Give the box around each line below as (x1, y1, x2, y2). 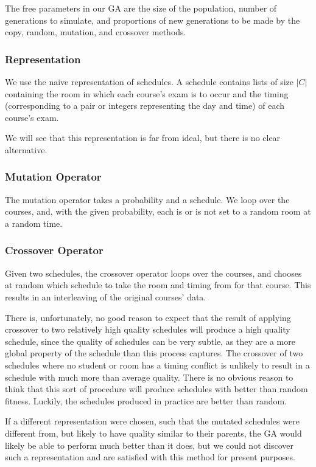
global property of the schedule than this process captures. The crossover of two (5, 347, 303, 359)
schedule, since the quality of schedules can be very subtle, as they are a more (5, 334, 295, 347)
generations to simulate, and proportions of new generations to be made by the (5, 13, 300, 26)
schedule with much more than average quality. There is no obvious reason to (5, 370, 293, 383)
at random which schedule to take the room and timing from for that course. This (5, 278, 311, 291)
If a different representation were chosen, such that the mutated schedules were (5, 415, 300, 427)
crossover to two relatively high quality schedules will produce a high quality (5, 323, 290, 336)
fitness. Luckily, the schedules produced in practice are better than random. (5, 394, 287, 407)
